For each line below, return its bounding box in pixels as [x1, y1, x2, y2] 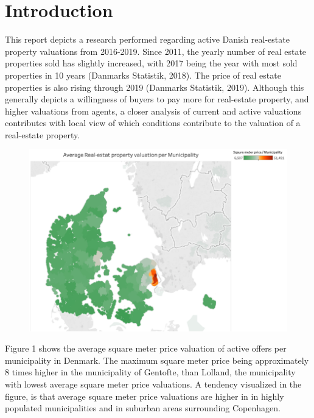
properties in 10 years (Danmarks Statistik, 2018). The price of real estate [5, 68, 281, 81]
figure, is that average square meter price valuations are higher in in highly [5, 389, 284, 402]
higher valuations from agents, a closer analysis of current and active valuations [5, 104, 302, 117]
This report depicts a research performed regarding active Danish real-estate [5, 33, 290, 46]
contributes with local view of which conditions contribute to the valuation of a [5, 116, 301, 129]
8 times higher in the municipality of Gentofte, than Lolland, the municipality [5, 366, 296, 378]
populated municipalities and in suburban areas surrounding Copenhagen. [5, 402, 281, 414]
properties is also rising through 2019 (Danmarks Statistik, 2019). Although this [5, 80, 304, 93]
